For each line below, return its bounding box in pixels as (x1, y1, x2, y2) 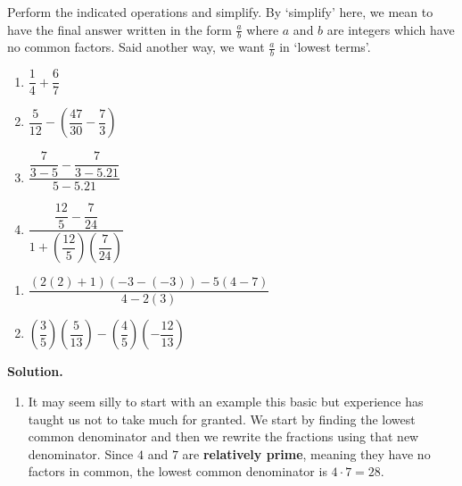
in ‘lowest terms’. (279, 38, 371, 56)
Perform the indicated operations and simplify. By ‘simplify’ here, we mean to (7, 3, 433, 21)
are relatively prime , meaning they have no (182, 444, 431, 463)
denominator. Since (28, 444, 134, 463)
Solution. (7, 362, 63, 381)
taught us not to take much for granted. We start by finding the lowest (28, 409, 416, 428)
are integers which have (326, 20, 455, 38)
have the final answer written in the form (7, 20, 232, 38)
